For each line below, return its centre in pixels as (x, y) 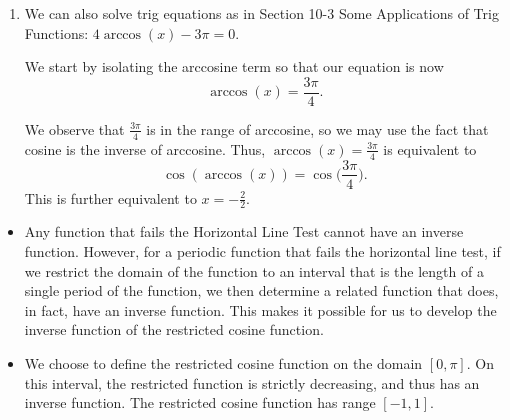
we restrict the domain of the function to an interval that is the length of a (254, 270)
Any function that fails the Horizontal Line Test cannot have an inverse (244, 231)
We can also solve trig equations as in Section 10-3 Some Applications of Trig (261, 13)
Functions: (56, 32)
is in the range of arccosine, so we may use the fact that (317, 128)
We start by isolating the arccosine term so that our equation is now (234, 66)
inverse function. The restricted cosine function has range (200, 402)
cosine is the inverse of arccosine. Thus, (145, 148)
